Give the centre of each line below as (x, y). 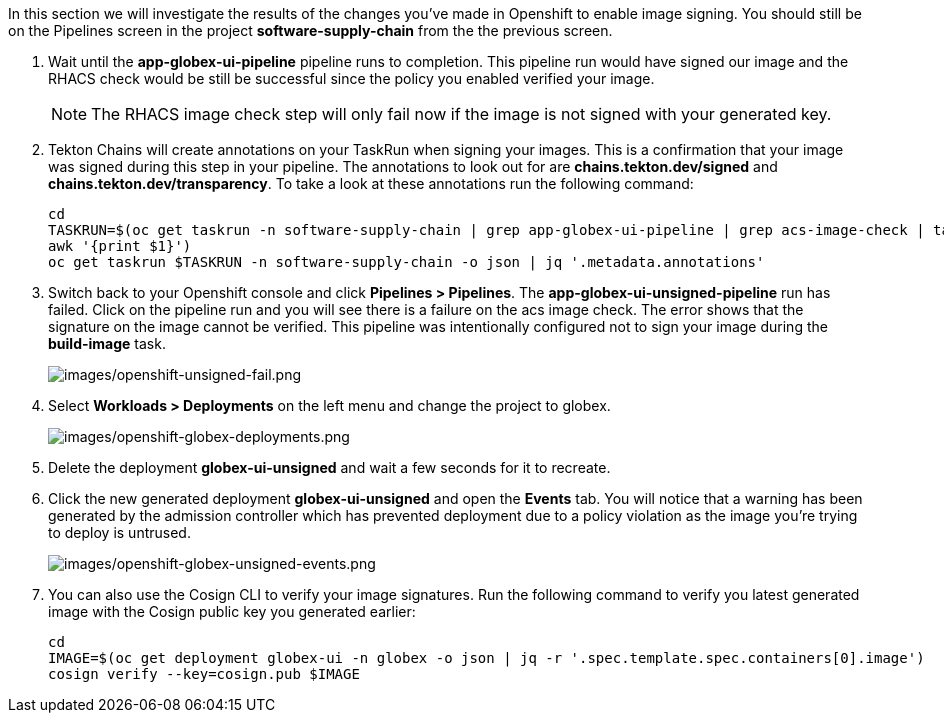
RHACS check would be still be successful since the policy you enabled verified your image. (351, 78)
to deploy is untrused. (119, 532)
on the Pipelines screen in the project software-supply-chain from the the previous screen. (310, 30)
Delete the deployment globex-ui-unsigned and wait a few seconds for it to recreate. (329, 467)
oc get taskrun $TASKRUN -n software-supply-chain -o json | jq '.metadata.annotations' (406, 262)
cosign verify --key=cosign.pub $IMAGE (204, 674)
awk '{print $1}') (120, 246)
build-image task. (107, 343)
